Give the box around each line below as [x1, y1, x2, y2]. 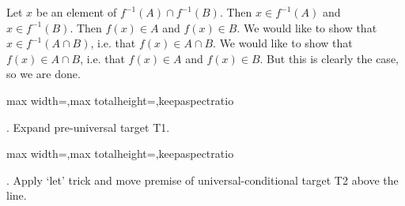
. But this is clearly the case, [259, 50, 399, 66]
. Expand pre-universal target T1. [6, 118, 170, 135]
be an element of [36, 4, 117, 20]
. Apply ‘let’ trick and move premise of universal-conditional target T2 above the [6, 171, 399, 188]
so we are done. [6, 66, 81, 82]
